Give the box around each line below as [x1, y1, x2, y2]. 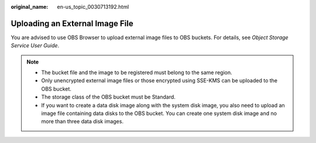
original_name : [11, 4, 49, 10]
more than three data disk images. [41, 118, 124, 125]
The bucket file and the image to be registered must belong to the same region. [41, 69, 232, 76]
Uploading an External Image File [11, 18, 134, 29]
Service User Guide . [11, 42, 60, 49]
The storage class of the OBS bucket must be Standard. [41, 93, 176, 100]
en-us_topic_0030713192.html [57, 4, 129, 10]
